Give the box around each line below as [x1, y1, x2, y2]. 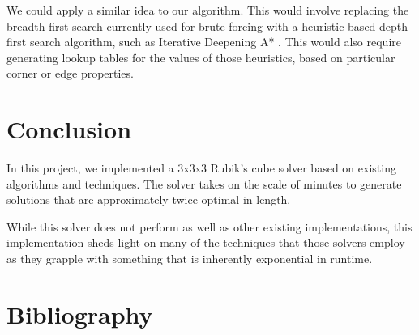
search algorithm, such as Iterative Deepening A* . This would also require [29, 33, 401, 50]
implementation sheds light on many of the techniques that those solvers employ [6, 234, 405, 251]
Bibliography [6, 297, 153, 330]
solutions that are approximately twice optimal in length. [6, 191, 291, 208]
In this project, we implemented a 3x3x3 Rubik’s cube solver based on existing [6, 159, 396, 176]
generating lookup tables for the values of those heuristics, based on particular [6, 49, 395, 66]
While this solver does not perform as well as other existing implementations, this [6, 218, 413, 235]
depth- [379, 17, 412, 34]
